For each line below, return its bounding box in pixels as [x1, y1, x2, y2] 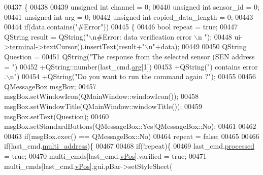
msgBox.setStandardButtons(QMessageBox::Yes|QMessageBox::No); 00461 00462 [4, 121, 256, 131]
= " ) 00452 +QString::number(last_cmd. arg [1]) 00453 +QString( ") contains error [4, 61, 258, 72]
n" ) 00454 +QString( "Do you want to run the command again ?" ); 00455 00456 [10, 71, 256, 82]
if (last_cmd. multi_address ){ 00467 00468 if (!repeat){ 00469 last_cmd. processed [4, 141, 254, 151]
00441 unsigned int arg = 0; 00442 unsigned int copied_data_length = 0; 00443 [4, 11, 253, 22]
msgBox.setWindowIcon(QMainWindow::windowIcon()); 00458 [4, 91, 199, 101]
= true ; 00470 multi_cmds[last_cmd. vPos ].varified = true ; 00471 [4, 150, 207, 161]
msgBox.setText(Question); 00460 [4, 111, 109, 121]
